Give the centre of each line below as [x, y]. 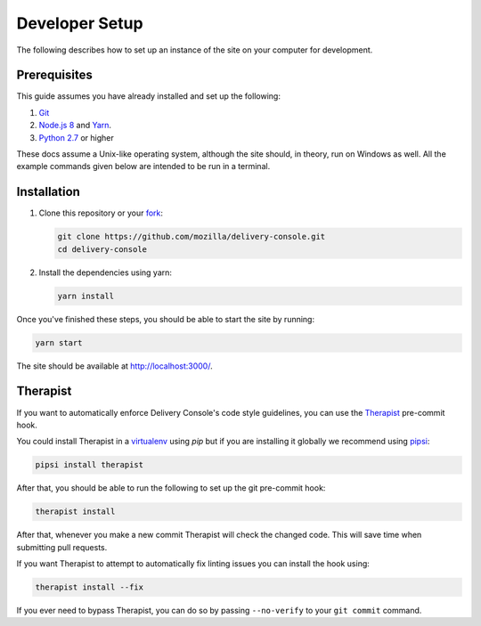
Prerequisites [54, 75]
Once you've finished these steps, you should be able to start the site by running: [166, 319]
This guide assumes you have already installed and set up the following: [148, 96]
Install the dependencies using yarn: [106, 272]
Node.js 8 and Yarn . [75, 126]
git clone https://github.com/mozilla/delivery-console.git [192, 237]
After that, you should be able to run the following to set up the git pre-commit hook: [171, 488]
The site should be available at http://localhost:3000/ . [114, 366]
